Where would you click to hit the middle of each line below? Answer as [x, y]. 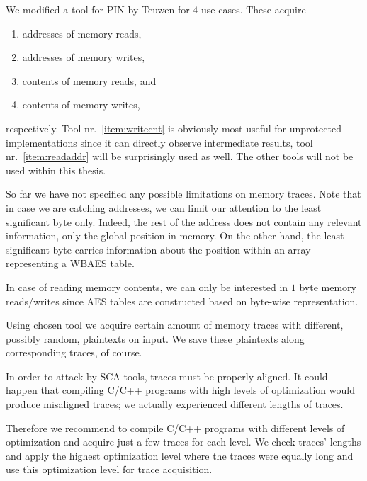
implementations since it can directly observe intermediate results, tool [159, 142]
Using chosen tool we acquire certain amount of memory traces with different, [175, 325]
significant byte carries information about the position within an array [158, 249]
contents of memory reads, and [89, 80]
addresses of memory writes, [84, 57]
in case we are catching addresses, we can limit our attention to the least [164, 207]
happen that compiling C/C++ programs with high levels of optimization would [180, 390]
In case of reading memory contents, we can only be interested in [147, 287]
